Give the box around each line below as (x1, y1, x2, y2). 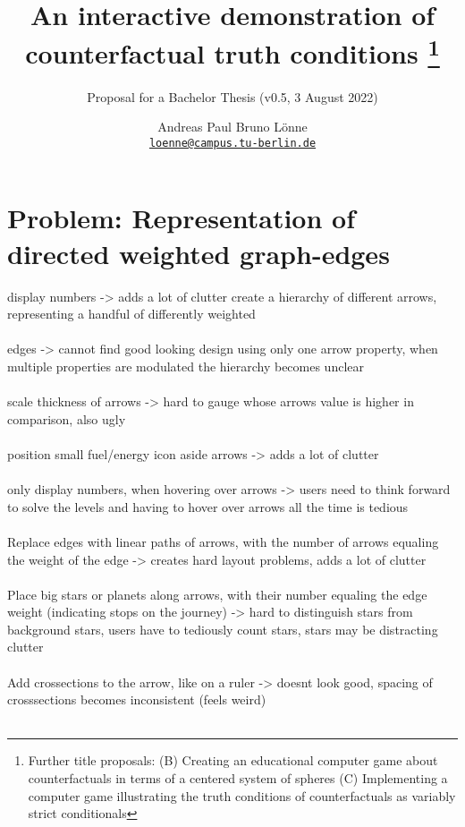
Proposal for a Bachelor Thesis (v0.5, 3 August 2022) (87, 87, 378, 106)
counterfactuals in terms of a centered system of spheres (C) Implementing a (28, 769, 448, 788)
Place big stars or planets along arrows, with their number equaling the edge (7, 584, 427, 603)
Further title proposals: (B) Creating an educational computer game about (28, 751, 438, 770)
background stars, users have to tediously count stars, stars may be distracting (7, 619, 438, 638)
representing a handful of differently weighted (7, 304, 256, 323)
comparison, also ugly (7, 409, 126, 428)
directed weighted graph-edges (7, 234, 390, 271)
